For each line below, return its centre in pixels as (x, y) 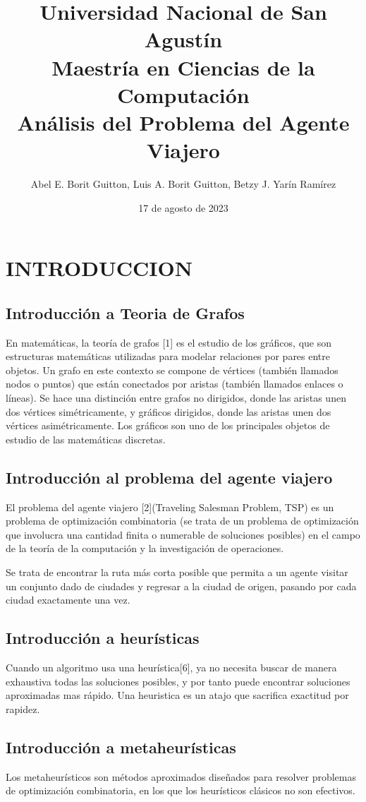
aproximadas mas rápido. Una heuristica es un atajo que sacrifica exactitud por (177, 695)
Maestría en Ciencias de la (183, 67)
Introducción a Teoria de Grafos (125, 312)
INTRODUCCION (99, 268)
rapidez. (23, 708)
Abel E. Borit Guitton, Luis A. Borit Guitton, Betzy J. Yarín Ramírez (183, 184)
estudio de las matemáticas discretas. (86, 439)
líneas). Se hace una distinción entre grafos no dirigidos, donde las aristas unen (176, 398)
